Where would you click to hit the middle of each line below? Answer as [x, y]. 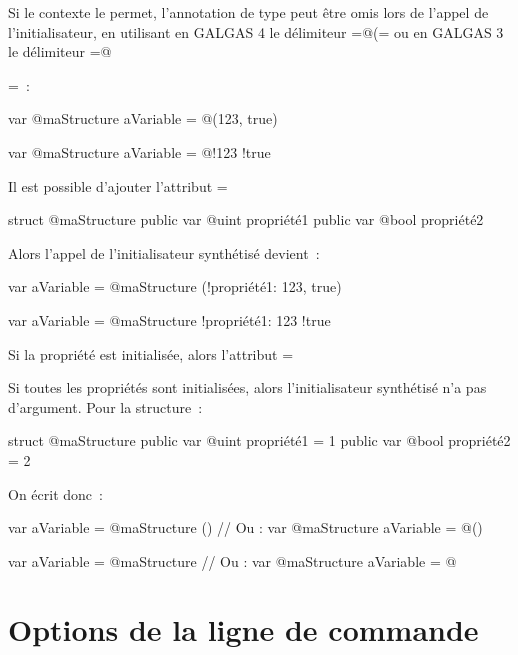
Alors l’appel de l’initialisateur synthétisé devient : [164, 252]
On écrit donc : [55, 493]
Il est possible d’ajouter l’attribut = [118, 185]
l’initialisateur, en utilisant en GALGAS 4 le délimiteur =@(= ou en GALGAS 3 [256, 31]
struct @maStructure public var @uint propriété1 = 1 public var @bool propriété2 [259, 440]
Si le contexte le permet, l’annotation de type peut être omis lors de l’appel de [248, 12]
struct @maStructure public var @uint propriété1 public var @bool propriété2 [246, 219]
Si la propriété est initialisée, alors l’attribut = [151, 353]
